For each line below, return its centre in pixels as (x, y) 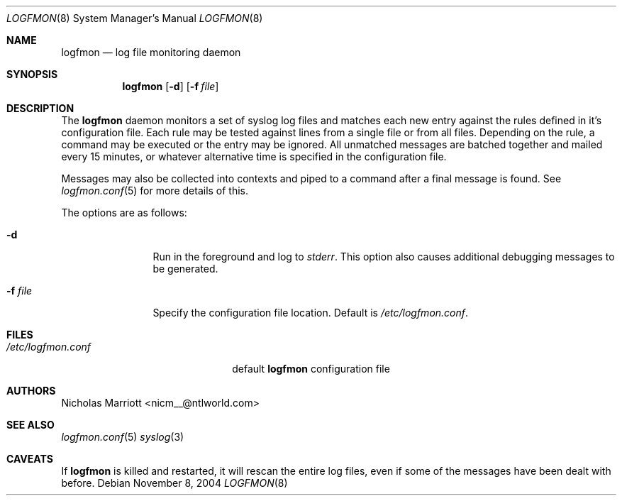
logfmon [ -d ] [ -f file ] (171, 86)
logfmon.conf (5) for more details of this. (155, 191)
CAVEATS (30, 459)
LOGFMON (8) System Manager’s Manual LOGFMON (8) (135, 18)
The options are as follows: (124, 213)
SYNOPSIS (32, 74)
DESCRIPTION (40, 108)
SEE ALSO (30, 425)
